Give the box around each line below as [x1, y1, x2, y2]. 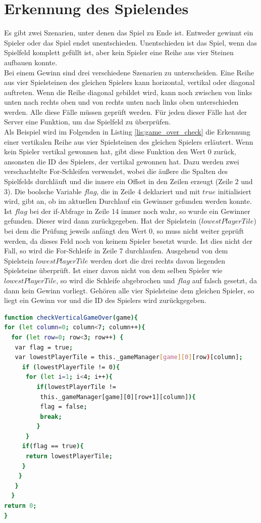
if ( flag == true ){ [22, 443, 84, 450]
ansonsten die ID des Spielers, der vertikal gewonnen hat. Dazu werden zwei [4, 156, 239, 166]
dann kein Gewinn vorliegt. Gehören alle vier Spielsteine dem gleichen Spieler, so [4, 285, 254, 295]
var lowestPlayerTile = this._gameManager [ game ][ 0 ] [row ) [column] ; [15, 354, 243, 361]
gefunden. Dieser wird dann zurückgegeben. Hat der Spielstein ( [4, 215, 201, 226]
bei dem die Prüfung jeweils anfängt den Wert [4, 226, 147, 236]
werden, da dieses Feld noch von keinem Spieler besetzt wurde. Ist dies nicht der [4, 235, 252, 246]
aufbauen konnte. [4, 57, 58, 67]
